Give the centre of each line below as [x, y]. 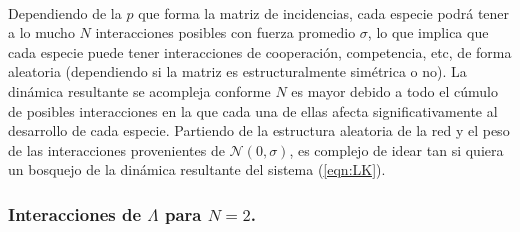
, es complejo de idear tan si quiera [396, 149]
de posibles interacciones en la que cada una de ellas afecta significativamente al [253, 110]
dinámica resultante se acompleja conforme [139, 90]
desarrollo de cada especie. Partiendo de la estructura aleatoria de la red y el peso [259, 130]
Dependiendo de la [65, 12]
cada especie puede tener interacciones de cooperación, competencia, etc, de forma [260, 51]
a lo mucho [41, 32]
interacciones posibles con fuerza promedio [225, 32]
